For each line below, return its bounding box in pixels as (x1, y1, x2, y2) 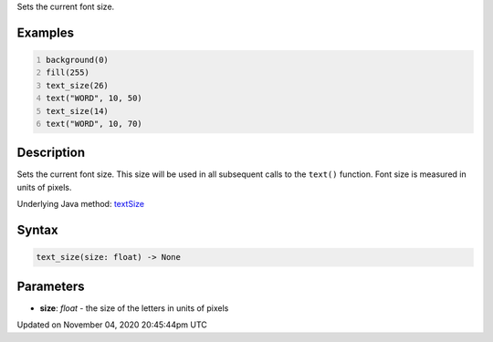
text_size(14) (46, 106, 110, 116)
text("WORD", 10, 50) (46, 93, 143, 104)
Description (16, 145, 86, 161)
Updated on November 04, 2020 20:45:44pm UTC (16, 319, 207, 330)
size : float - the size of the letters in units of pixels (39, 302, 229, 314)
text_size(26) (46, 80, 110, 90)
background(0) (46, 55, 110, 65)
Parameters (16, 278, 85, 294)
